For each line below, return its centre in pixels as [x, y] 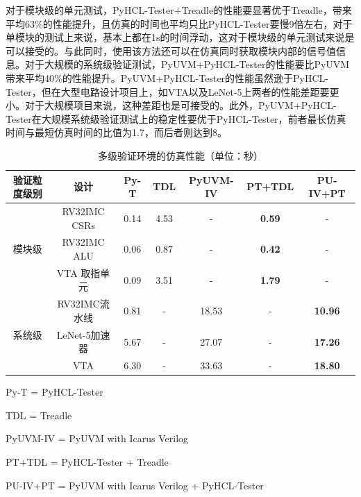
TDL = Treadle [39, 415]
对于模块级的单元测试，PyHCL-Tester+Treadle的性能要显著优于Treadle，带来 [179, 10]
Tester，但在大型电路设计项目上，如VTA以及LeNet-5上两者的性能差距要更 [173, 91]
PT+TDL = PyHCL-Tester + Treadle [87, 462]
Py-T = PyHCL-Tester [54, 392]
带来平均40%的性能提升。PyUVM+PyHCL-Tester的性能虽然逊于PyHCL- [167, 77]
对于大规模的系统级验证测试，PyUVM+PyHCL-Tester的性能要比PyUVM [187, 64]
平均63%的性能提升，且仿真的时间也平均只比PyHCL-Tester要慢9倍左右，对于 [179, 23]
